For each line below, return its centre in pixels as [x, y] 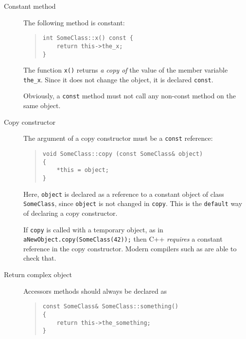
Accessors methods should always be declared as [95, 291]
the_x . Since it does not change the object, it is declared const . [118, 79]
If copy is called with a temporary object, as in [93, 229]
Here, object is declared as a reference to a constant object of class [124, 194]
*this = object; [83, 170]
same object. [42, 105]
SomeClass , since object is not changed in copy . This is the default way [133, 203]
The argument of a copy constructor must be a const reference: [118, 138]
